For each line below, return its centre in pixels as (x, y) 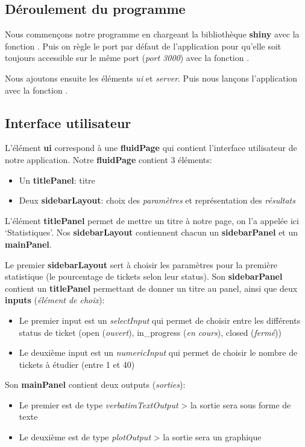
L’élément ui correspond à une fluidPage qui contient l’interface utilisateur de (151, 148)
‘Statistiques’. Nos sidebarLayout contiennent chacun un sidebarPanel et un (152, 232)
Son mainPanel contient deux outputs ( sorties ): (95, 384)
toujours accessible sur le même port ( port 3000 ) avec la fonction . (127, 58)
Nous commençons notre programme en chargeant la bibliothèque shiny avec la (152, 34)
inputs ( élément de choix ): (55, 300)
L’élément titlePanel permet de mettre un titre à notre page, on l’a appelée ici (152, 220)
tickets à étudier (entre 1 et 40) (77, 364)
